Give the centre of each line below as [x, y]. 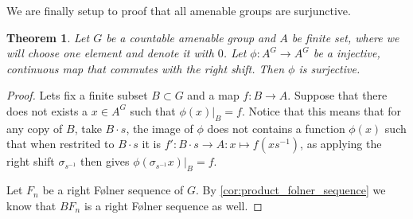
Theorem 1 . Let [48, 37]
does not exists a [47, 110]
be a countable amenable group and [191, 37]
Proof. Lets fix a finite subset [77, 95]
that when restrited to [60, 144]
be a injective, [347, 53]
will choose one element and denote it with [110, 53]
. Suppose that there [337, 95]
